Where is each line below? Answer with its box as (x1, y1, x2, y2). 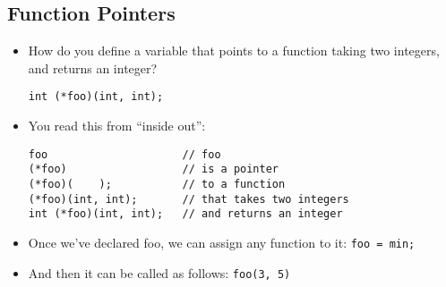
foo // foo (28, 148, 221, 161)
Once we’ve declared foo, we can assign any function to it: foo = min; (28, 232, 416, 251)
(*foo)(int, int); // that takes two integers (28, 192, 349, 206)
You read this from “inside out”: (28, 116, 206, 135)
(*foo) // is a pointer (28, 163, 279, 176)
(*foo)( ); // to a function (28, 177, 286, 190)
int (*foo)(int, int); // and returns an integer (28, 207, 343, 221)
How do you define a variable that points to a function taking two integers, (28, 41, 440, 60)
